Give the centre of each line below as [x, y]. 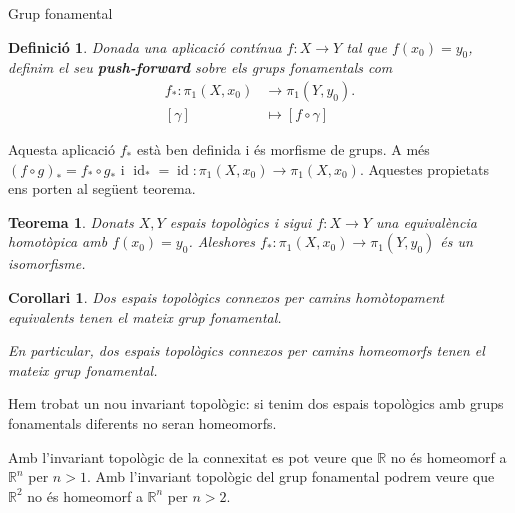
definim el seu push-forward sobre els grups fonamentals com [200, 67]
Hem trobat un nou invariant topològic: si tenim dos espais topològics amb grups [256, 403]
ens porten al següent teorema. [102, 188]
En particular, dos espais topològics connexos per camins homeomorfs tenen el [246, 350]
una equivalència [426, 221]
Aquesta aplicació [62, 149]
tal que [366, 46]
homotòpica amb [58, 241]
